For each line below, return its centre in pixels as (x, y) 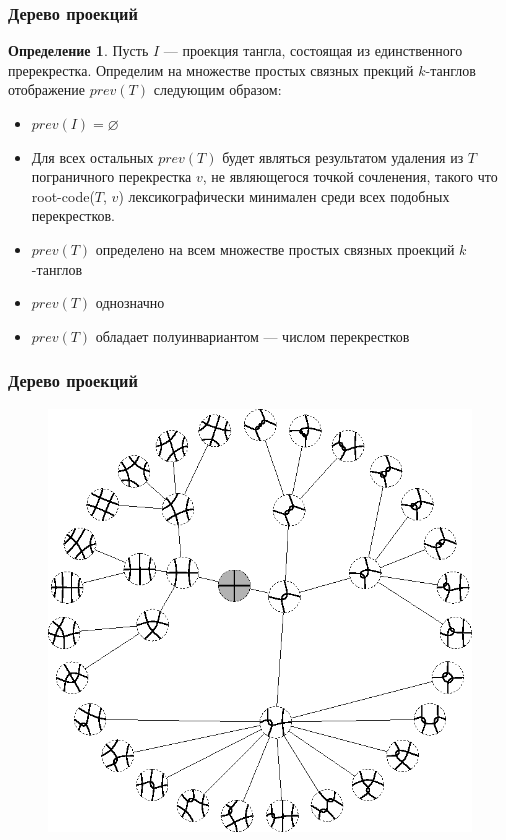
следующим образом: (217, 89)
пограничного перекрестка (111, 176)
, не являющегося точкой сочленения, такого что (350, 176)
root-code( (63, 195)
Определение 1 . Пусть (78, 50)
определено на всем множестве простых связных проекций (275, 248)
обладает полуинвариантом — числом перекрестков (252, 335)
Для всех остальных (92, 156)
